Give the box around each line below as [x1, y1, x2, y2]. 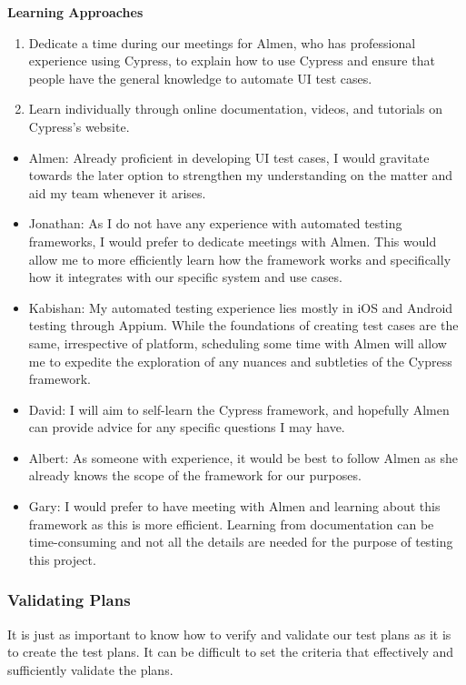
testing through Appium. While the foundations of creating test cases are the [28, 316, 459, 335]
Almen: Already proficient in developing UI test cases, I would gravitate [28, 147, 430, 166]
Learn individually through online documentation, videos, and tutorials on [28, 99, 442, 118]
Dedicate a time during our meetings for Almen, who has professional [28, 33, 416, 52]
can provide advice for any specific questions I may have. [28, 418, 345, 437]
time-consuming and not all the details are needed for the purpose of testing [28, 532, 453, 551]
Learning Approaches [7, 3, 144, 21]
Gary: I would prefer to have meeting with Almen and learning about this [28, 497, 441, 516]
